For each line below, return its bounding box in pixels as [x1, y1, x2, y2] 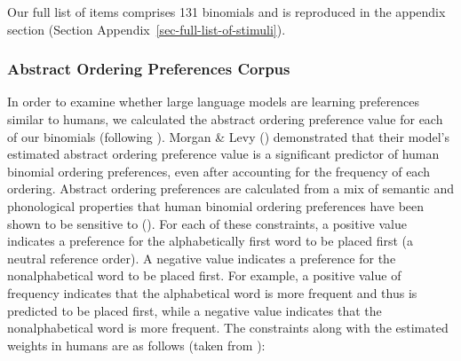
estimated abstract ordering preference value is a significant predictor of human [7, 145, 440, 163]
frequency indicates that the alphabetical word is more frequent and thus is [7, 283, 417, 302]
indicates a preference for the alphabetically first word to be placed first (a [7, 232, 414, 250]
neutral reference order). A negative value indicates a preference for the [7, 248, 396, 267]
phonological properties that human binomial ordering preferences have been [7, 196, 425, 215]
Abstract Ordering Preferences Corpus [7, 58, 290, 80]
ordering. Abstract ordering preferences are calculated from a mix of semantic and [7, 179, 455, 198]
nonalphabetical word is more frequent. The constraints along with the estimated [7, 318, 449, 337]
